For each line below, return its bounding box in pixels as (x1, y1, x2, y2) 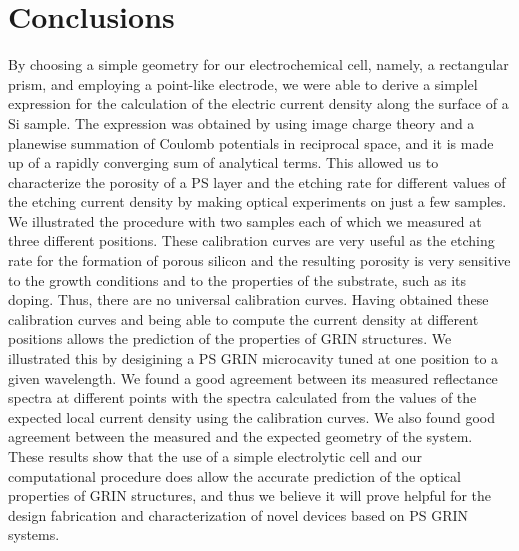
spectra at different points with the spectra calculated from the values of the (8, 387, 477, 408)
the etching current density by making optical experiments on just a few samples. (8, 191, 507, 212)
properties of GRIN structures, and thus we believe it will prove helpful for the (8, 485, 492, 506)
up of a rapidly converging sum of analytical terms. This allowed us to (8, 152, 439, 173)
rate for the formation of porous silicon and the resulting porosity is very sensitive (8, 250, 511, 271)
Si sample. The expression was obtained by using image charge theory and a (8, 112, 475, 133)
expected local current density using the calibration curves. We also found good (8, 406, 495, 427)
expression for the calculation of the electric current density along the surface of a (8, 93, 509, 114)
